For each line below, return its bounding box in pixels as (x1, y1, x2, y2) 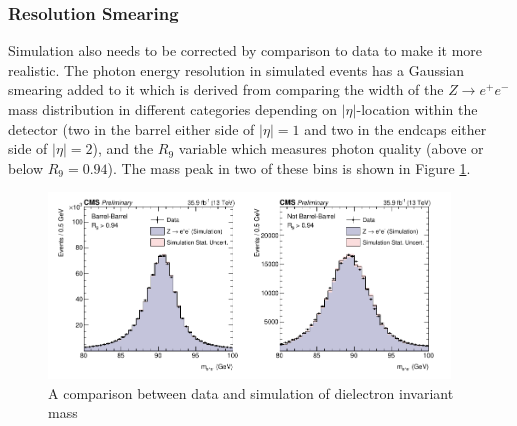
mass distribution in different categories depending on (8, 99, 338, 119)
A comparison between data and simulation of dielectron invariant (48, 382, 454, 403)
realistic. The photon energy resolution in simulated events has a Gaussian (8, 59, 465, 80)
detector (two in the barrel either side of (8, 118, 255, 139)
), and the (92, 138, 154, 159)
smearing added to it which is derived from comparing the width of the (8, 79, 444, 100)
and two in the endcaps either (304, 118, 487, 139)
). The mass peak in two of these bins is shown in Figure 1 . (107, 157, 471, 178)
